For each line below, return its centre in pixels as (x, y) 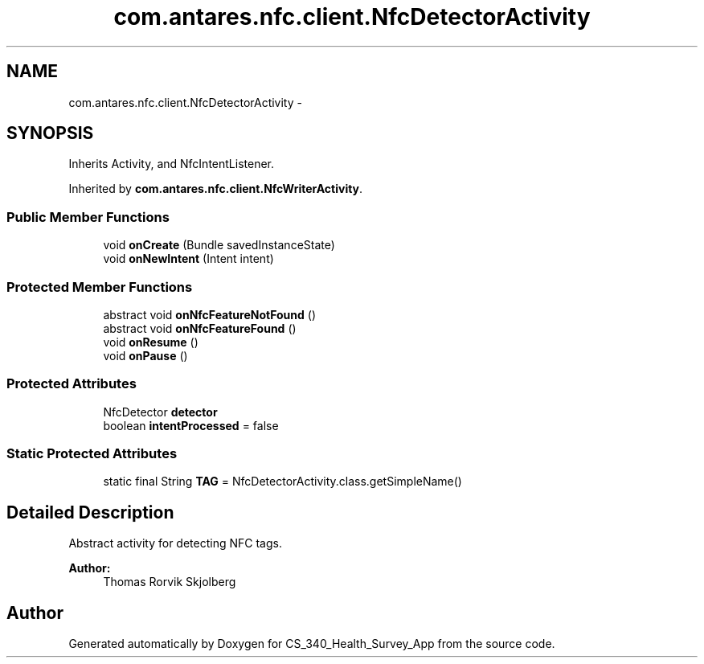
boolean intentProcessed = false (191, 425)
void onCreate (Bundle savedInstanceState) (219, 245)
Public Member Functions (88, 217)
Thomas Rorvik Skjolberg (170, 582)
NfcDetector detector (160, 412)
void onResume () (151, 342)
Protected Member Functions (100, 287)
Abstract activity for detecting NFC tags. (175, 543)
